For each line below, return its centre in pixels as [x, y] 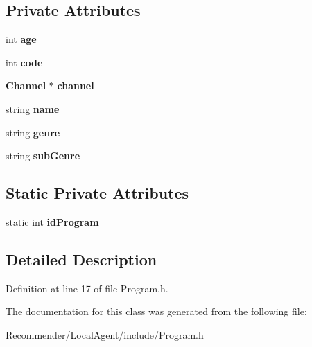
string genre [33, 132]
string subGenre [43, 155]
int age [21, 39]
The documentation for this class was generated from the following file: [156, 311]
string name [33, 108]
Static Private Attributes [97, 193]
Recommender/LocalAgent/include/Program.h [105, 334]
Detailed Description [81, 259]
